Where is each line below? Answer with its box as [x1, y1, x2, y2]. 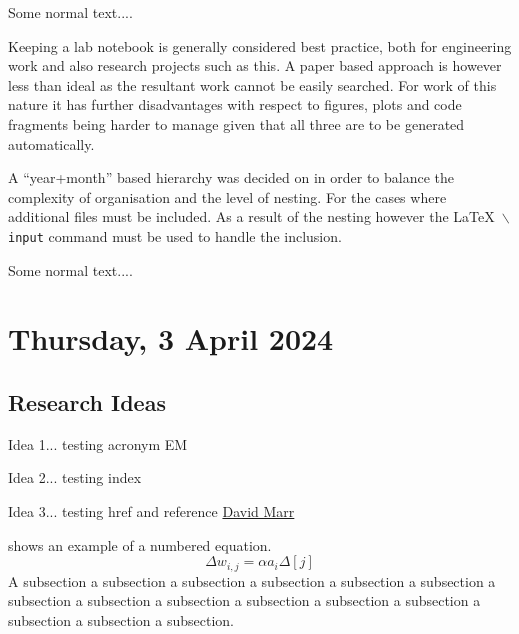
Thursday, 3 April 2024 [8, 318, 334, 359]
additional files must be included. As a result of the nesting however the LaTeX [8, 206, 495, 227]
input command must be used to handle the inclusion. [8, 225, 342, 246]
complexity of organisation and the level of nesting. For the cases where [8, 186, 447, 207]
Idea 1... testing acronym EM [8, 433, 188, 454]
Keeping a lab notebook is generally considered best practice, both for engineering [8, 35, 512, 56]
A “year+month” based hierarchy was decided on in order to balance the [8, 167, 454, 188]
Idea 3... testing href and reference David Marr [8, 500, 295, 521]
